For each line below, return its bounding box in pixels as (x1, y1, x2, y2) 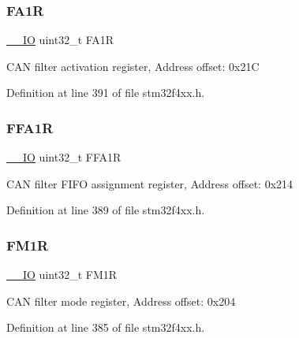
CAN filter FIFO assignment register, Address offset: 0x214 (6, 175, 293, 191)
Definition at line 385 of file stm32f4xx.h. (6, 319, 205, 336)
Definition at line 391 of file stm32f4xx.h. (6, 84, 205, 101)
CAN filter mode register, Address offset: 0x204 (6, 292, 236, 309)
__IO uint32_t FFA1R (6, 149, 121, 165)
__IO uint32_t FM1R (6, 266, 118, 283)
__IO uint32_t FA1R (6, 32, 114, 48)
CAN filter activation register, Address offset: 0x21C (6, 58, 260, 74)
